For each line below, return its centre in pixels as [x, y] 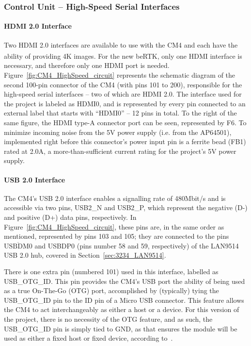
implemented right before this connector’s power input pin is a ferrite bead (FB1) [125, 141]
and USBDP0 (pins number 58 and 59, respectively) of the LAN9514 [137, 245]
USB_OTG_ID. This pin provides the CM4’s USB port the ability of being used [125, 281]
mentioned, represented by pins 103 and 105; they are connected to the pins [117, 236]
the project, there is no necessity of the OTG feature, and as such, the [108, 319]
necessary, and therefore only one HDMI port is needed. [87, 65]
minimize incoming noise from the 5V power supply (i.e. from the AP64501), [118, 132]
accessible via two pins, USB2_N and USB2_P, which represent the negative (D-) [126, 207]
